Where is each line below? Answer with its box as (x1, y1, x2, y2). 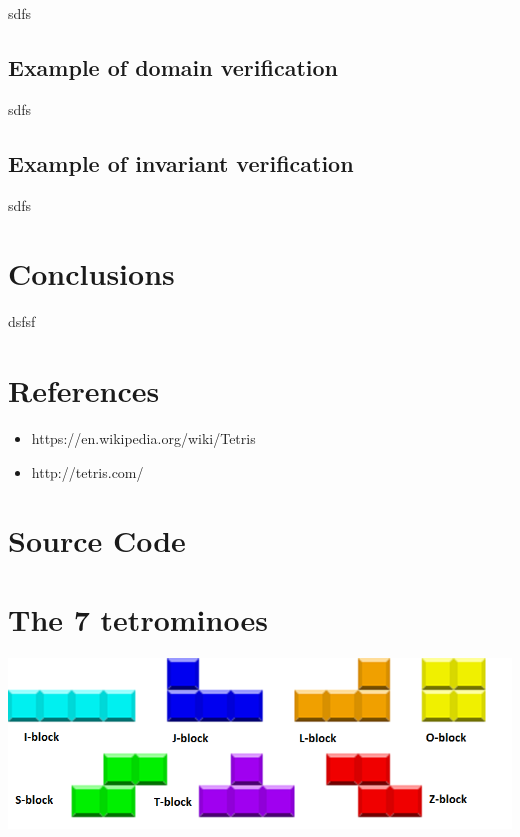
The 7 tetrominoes (8, 598, 268, 639)
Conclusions (8, 253, 175, 294)
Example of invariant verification (8, 147, 354, 178)
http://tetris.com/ (31, 461, 144, 482)
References (8, 370, 160, 411)
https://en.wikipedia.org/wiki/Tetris (31, 428, 256, 449)
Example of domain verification (8, 51, 338, 82)
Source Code (8, 520, 186, 561)
